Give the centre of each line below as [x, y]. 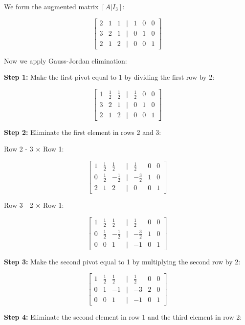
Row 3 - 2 [19, 205]
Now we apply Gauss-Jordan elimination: [66, 60]
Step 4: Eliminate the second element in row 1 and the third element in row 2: [123, 316]
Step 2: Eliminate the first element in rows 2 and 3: [83, 132]
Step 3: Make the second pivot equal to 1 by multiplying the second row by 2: [122, 261]
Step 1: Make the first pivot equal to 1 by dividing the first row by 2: [109, 77]
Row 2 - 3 [19, 148]
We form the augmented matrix [51, 6]
